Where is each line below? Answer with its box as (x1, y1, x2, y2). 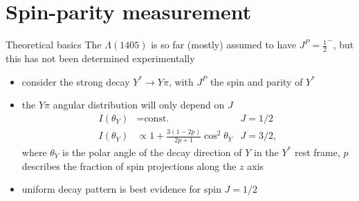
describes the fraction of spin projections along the (21, 158, 237, 173)
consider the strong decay (21, 74, 130, 88)
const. (144, 113, 169, 124)
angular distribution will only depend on (53, 97, 225, 112)
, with (168, 74, 194, 88)
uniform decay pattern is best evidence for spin (21, 182, 221, 196)
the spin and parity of (210, 74, 303, 88)
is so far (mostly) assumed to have (151, 37, 297, 52)
